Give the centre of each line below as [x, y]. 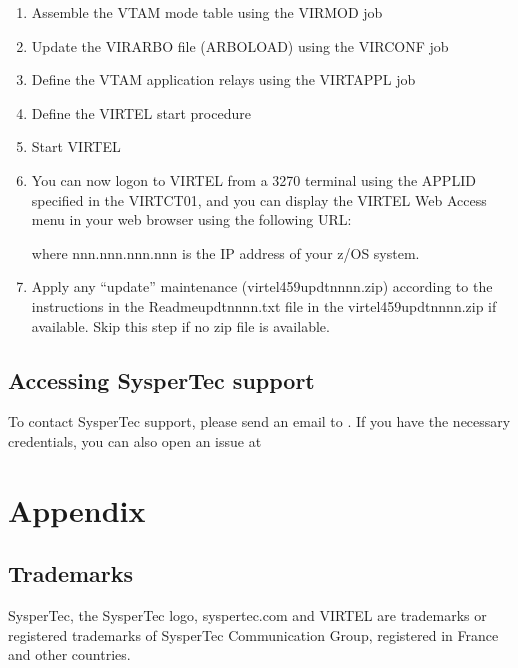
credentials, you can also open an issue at [135, 440]
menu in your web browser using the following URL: [191, 219]
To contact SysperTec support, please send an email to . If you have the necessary [259, 421]
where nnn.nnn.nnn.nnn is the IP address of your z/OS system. [225, 252]
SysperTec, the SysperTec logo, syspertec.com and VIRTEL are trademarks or [247, 615]
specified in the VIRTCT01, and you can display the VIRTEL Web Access [259, 199]
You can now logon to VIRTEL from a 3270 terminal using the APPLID [253, 179]
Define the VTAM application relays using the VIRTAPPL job [223, 79]
